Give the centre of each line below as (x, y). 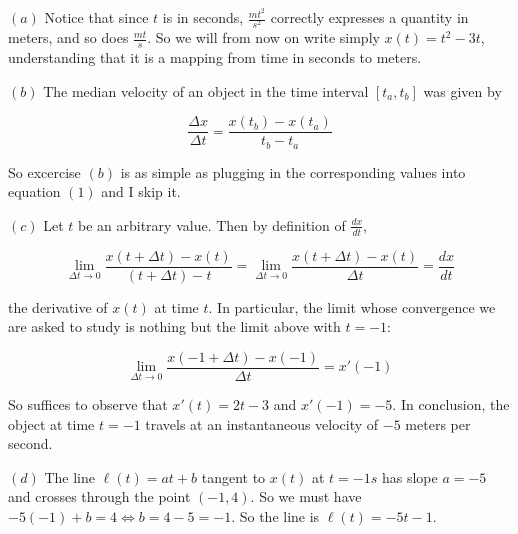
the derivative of (58, 306)
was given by (462, 90)
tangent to (233, 476)
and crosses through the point (99, 496)
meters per (438, 423)
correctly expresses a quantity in (369, 17)
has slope (409, 476)
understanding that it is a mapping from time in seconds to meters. (215, 57)
